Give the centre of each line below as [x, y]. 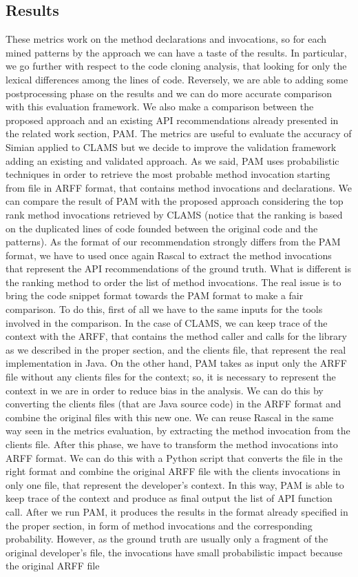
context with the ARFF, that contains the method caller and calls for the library [176, 336]
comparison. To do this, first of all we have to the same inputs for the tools [164, 309]
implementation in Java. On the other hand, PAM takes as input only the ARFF [176, 363]
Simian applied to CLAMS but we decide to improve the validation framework [171, 146]
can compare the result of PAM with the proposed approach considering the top [175, 201]
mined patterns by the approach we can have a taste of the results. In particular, [176, 52]
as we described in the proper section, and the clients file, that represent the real [176, 349]
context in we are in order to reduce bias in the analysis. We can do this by [165, 390]
